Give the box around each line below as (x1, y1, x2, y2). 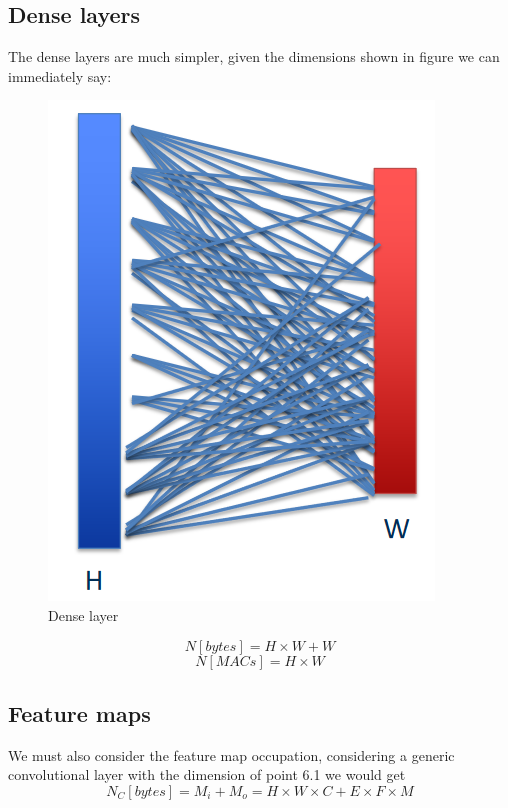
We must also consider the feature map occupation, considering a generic (8, 744, 455, 765)
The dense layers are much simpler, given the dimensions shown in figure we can (8, 46, 500, 67)
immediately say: (8, 65, 112, 86)
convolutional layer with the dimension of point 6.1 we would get (8, 764, 406, 785)
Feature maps (8, 697, 151, 728)
